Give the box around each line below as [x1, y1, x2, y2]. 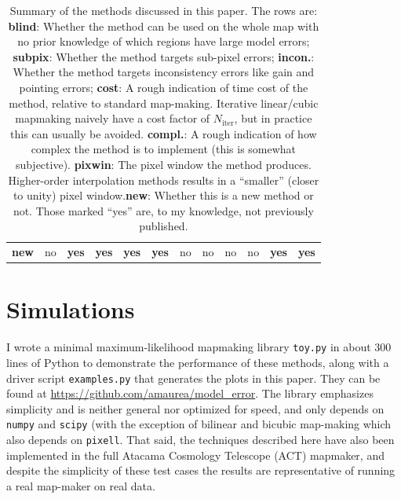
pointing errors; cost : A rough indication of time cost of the [19, 79, 308, 95]
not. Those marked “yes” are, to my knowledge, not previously [13, 202, 314, 218]
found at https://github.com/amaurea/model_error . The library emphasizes [6, 385, 374, 402]
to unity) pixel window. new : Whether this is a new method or [13, 187, 314, 204]
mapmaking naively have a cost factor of [15, 110, 210, 127]
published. [139, 218, 188, 234]
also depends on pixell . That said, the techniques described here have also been [6, 431, 395, 448]
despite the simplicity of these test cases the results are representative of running [6, 462, 396, 479]
